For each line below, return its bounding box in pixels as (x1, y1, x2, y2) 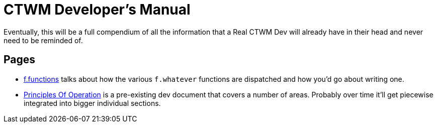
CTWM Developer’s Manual (4, 1, 191, 18)
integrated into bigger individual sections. (24, 98, 161, 107)
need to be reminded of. (4, 36, 83, 45)
